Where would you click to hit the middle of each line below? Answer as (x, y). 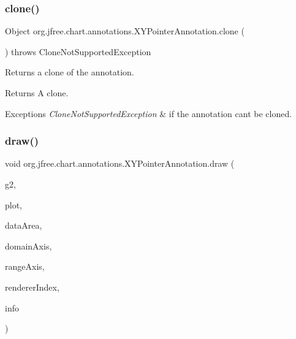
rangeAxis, (25, 266)
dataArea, (24, 225)
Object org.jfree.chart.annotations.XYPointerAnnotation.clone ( (125, 31)
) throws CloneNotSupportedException (78, 51)
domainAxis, (28, 246)
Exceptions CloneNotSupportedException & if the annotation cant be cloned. (149, 113)
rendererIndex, (32, 287)
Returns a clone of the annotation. (70, 72)
